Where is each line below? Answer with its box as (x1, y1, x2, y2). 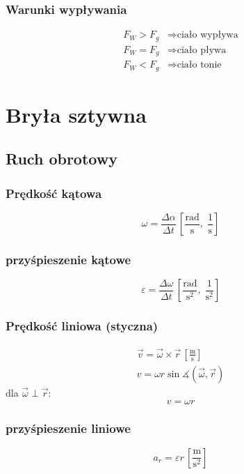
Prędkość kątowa (6, 184, 102, 201)
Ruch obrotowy (6, 148, 117, 169)
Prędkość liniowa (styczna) (6, 317, 158, 335)
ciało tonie (177, 60, 222, 70)
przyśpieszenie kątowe (6, 250, 131, 268)
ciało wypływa (177, 30, 238, 40)
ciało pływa (177, 45, 227, 55)
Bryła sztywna (6, 100, 147, 128)
